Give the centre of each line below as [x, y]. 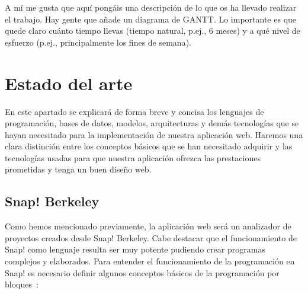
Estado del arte [69, 83]
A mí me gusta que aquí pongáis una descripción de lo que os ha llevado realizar [151, 7]
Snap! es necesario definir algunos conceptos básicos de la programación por [142, 272]
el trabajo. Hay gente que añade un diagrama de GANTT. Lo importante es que [151, 19]
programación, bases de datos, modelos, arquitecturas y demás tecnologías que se [152, 123]
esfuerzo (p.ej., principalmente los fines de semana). [98, 42]
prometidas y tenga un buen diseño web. [78, 169]
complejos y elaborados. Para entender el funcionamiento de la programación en [150, 261]
